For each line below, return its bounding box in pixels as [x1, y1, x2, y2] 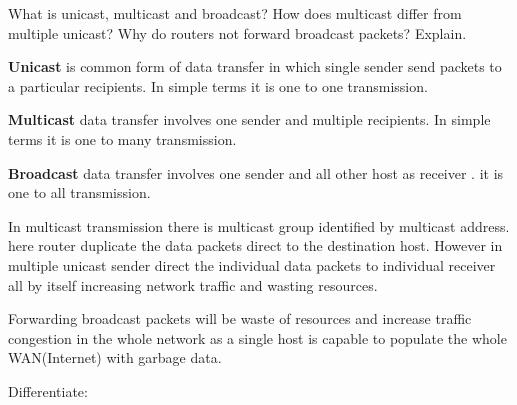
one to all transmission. [8, 182, 151, 203]
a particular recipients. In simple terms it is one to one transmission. [8, 75, 428, 96]
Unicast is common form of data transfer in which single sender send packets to [8, 56, 502, 77]
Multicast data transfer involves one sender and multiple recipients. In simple [8, 109, 491, 130]
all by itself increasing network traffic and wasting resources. [8, 274, 378, 295]
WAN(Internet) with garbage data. [8, 347, 222, 368]
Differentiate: [8, 380, 88, 401]
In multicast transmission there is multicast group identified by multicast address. [8, 215, 510, 236]
